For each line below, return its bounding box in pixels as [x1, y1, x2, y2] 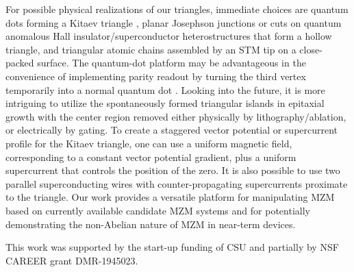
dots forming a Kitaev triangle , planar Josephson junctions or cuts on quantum [5, 15, 342, 29]
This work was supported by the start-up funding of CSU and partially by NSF [5, 240, 339, 254]
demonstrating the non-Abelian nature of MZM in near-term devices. [5, 217, 296, 231]
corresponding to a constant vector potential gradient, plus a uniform [5, 149, 296, 164]
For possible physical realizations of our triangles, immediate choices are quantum [5, 2, 349, 16]
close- [299, 42, 323, 56]
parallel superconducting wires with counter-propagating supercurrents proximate [5, 176, 348, 190]
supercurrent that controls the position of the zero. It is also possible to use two [5, 163, 340, 177]
